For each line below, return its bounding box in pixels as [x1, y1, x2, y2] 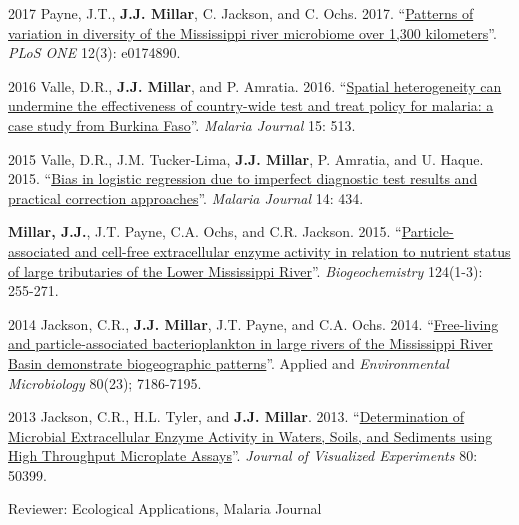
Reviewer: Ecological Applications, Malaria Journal [8, 498, 322, 519]
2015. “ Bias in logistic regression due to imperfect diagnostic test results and [8, 168, 478, 189]
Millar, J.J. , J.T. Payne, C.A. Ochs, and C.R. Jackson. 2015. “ [8, 221, 402, 242]
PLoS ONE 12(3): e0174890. [8, 42, 181, 63]
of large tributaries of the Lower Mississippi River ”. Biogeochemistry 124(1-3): [8, 260, 483, 281]
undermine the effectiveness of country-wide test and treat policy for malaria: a [8, 95, 494, 116]
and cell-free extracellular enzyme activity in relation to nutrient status [74, 240, 511, 261]
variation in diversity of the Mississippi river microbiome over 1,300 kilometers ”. [8, 22, 497, 43]
